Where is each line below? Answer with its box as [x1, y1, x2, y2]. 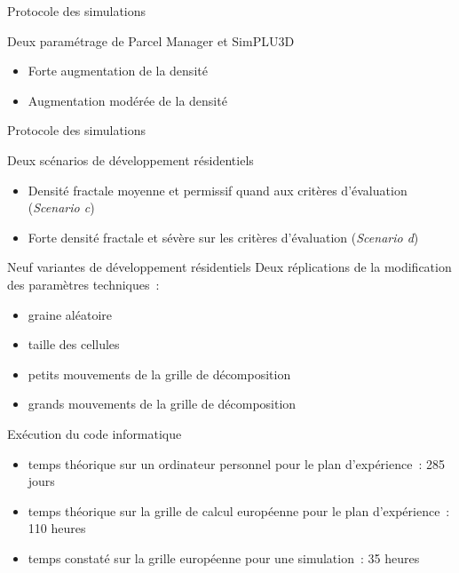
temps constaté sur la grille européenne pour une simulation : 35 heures [28, 548, 420, 567]
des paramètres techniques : [7, 275, 160, 293]
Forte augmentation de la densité [28, 61, 208, 80]
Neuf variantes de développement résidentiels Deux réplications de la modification [7, 258, 452, 276]
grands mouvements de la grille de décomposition [28, 394, 297, 413]
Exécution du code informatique [7, 424, 182, 442]
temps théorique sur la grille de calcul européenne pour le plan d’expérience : [28, 501, 450, 520]
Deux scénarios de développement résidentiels [7, 150, 254, 169]
